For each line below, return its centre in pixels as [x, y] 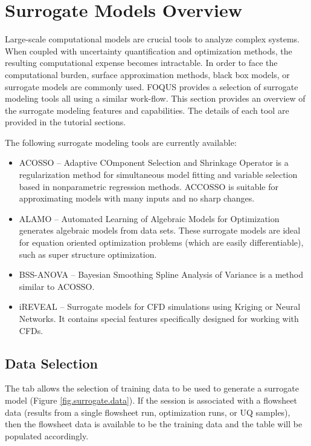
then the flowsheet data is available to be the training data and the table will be [154, 424]
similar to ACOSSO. [57, 286]
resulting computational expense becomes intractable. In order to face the [141, 63]
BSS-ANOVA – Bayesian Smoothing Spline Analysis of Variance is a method [161, 274]
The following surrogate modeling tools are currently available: [121, 142]
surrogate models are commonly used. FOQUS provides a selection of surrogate [152, 86]
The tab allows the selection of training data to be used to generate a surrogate [152, 388]
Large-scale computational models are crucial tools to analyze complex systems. [152, 39]
